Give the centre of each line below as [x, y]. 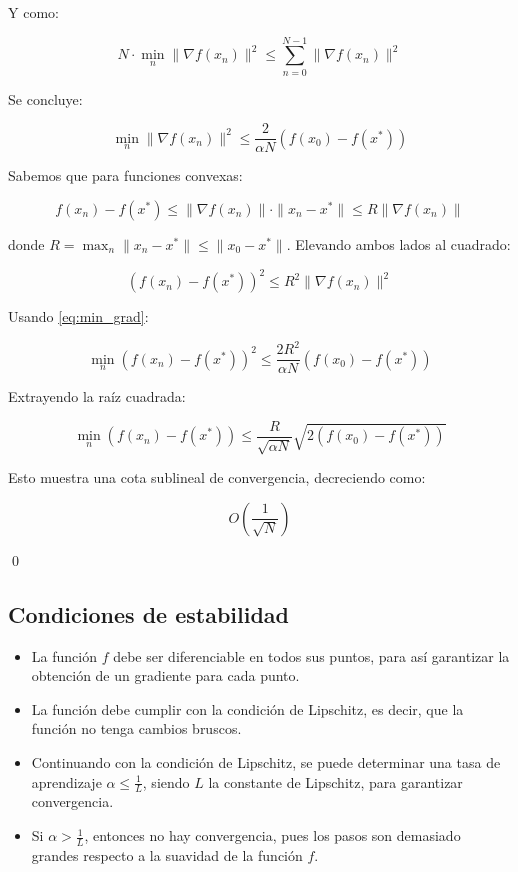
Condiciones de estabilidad [148, 613]
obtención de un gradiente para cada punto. [165, 675]
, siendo [166, 781]
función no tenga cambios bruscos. [136, 728]
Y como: [33, 12]
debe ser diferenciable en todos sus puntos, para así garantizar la [311, 655]
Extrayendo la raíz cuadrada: [97, 396]
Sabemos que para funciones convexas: [125, 175]
